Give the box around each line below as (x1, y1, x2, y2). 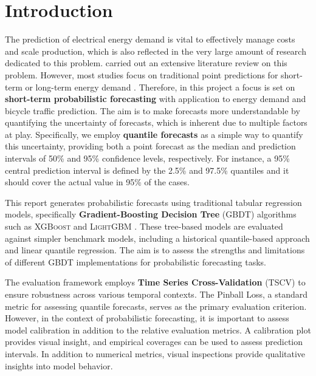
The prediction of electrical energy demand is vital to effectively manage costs (5, 33, 295, 46)
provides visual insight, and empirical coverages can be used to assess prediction (5, 335, 303, 348)
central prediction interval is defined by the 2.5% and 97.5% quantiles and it (5, 163, 289, 176)
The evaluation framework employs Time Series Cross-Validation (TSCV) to (5, 276, 306, 289)
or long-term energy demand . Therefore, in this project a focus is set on (25, 80, 295, 93)
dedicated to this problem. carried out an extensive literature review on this (5, 56, 287, 69)
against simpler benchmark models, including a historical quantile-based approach (5, 231, 310, 244)
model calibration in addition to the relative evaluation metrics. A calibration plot (5, 323, 311, 336)
